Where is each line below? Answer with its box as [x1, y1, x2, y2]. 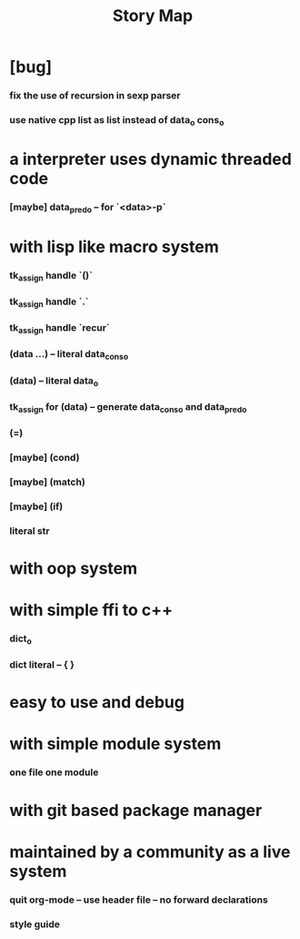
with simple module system [9, 734, 222, 754]
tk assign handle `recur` [9, 322, 111, 336]
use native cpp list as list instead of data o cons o [9, 114, 225, 128]
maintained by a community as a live [9, 842, 291, 862]
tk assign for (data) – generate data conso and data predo [9, 400, 247, 414]
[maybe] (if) [9, 500, 64, 513]
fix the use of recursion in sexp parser [9, 89, 181, 102]
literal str [9, 525, 50, 537]
